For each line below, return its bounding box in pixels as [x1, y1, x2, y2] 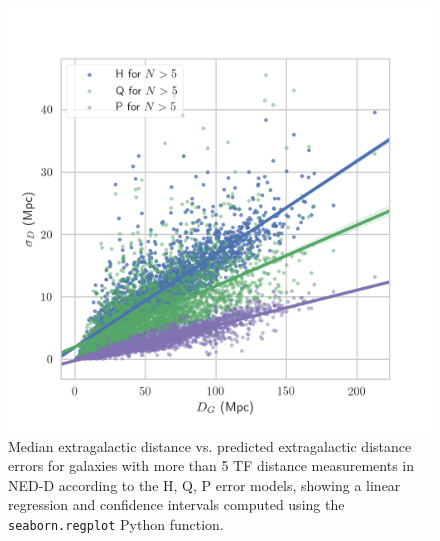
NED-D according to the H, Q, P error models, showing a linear [8, 474, 401, 495]
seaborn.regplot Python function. [8, 513, 224, 534]
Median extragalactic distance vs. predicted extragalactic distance [8, 435, 412, 456]
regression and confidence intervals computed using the [8, 494, 345, 515]
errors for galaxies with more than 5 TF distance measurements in [8, 455, 414, 476]
